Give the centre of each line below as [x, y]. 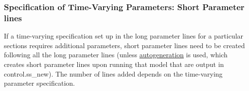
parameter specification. [39, 83]
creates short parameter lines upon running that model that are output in [114, 64]
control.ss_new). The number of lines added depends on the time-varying [113, 73]
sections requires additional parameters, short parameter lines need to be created [124, 45]
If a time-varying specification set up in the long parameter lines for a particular [124, 36]
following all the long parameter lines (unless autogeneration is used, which [116, 55]
